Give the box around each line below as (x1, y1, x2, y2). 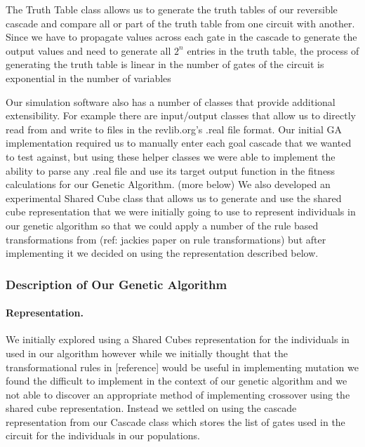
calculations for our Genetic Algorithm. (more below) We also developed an (6, 177, 331, 192)
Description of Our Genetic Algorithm (6, 275, 227, 293)
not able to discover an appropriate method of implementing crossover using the (6, 387, 350, 401)
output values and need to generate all (6, 43, 171, 58)
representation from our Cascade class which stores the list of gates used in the (6, 414, 345, 429)
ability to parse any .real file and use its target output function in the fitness (6, 163, 336, 178)
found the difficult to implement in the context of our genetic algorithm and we (6, 373, 347, 388)
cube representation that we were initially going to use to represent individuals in (6, 204, 356, 219)
